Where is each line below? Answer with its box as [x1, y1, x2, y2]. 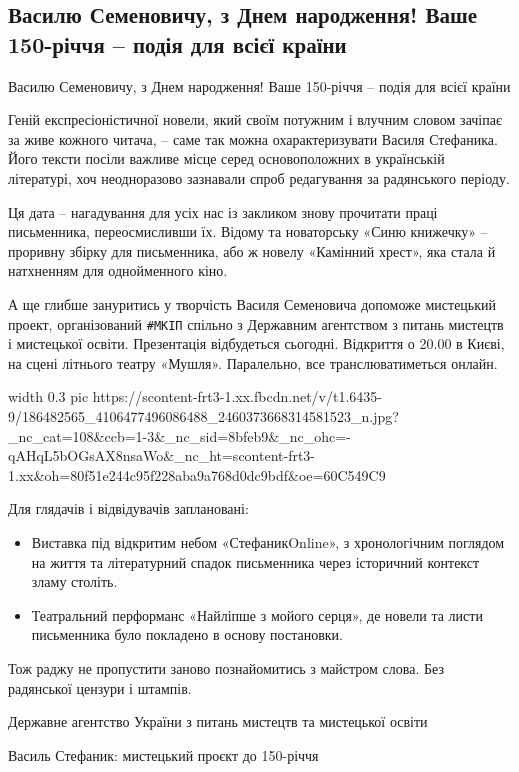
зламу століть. [31, 571, 118, 592]
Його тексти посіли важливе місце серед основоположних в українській [8, 148, 445, 169]
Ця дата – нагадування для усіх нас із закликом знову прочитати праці [8, 201, 438, 222]
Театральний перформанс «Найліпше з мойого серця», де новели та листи [31, 604, 483, 625]
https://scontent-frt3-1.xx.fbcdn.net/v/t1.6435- [92, 386, 382, 407]
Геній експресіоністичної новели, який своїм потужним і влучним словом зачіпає [8, 109, 502, 130]
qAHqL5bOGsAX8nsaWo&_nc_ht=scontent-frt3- [8, 445, 316, 466]
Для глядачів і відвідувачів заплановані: [8, 498, 249, 519]
